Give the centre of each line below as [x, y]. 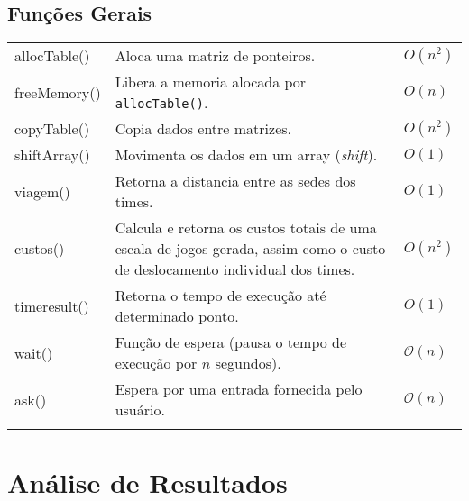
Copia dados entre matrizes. [203, 129]
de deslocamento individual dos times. [235, 269]
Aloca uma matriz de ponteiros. [215, 56]
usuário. [140, 410]
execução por [156, 363]
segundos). [248, 363]
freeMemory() [58, 92]
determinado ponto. [177, 316]
